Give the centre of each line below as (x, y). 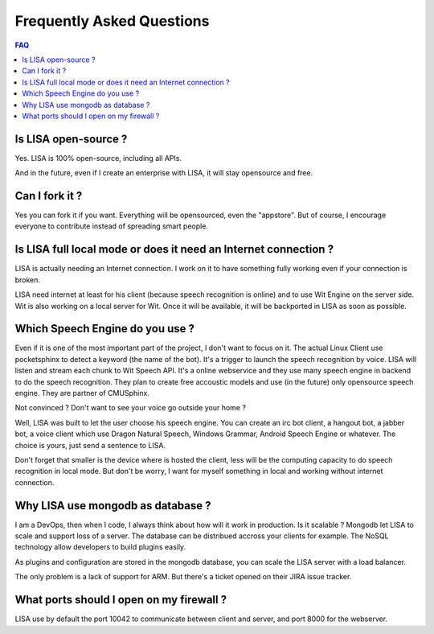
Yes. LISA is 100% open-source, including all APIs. (98, 158)
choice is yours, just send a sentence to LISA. (90, 445)
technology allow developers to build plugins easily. (100, 547)
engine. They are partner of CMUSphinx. (82, 393)
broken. (27, 280)
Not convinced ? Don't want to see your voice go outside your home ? (131, 408)
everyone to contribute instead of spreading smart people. (112, 226)
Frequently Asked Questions (112, 21)
